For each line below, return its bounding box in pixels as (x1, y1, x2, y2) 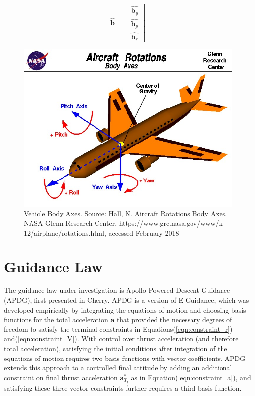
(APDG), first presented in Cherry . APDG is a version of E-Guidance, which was (4, 294, 249, 305)
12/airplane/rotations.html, (24, 227, 106, 238)
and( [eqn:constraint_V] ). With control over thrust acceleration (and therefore (4, 333, 239, 344)
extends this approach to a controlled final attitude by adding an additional (4, 362, 232, 373)
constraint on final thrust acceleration (4, 372, 118, 382)
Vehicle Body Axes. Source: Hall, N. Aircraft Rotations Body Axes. (24, 208, 227, 218)
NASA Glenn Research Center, (24, 218, 117, 228)
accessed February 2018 (108, 227, 179, 238)
